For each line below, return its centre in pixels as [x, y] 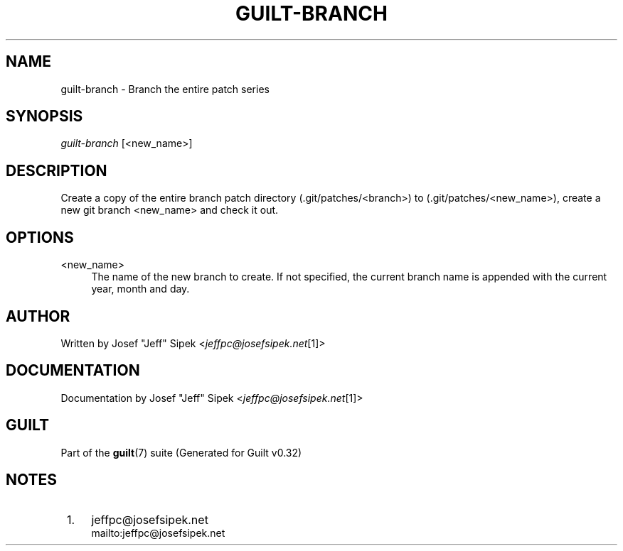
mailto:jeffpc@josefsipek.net [158, 533]
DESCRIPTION [57, 170]
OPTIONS [40, 237]
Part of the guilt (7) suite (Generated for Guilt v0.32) [181, 452]
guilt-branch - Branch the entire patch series [165, 89]
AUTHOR [38, 316]
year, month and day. [140, 289]
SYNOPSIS [44, 116]
